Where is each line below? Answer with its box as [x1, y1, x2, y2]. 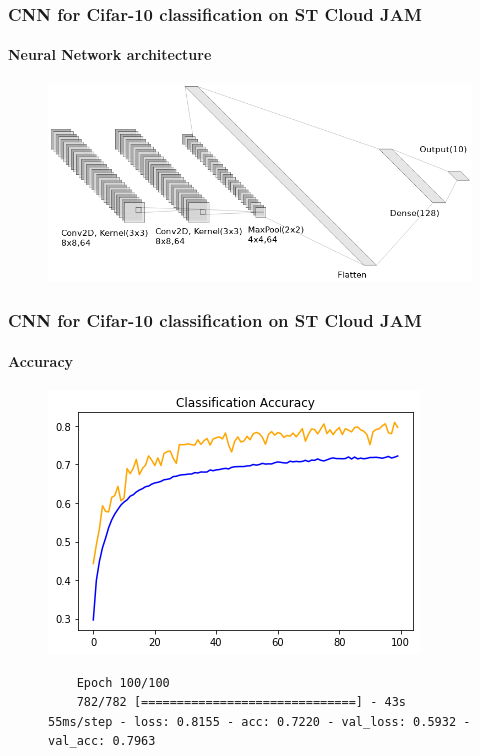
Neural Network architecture [8, 44, 212, 65]
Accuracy [8, 350, 74, 371]
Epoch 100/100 [76, 675, 170, 690]
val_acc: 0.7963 [48, 734, 156, 749]
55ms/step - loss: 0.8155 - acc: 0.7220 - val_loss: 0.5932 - [48, 714, 471, 729]
